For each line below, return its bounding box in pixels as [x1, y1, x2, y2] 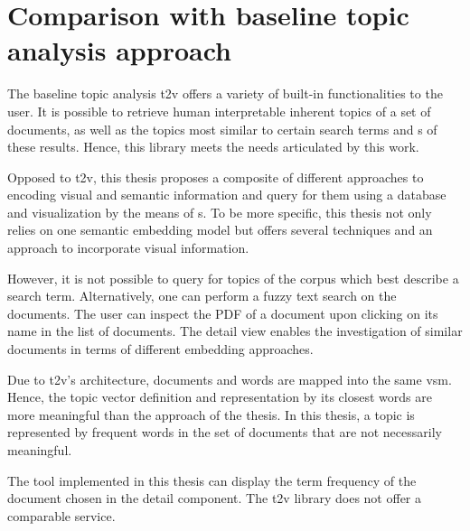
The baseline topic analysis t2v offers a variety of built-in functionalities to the [7, 84, 443, 103]
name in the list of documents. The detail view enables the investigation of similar [7, 321, 463, 340]
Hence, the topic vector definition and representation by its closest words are [7, 387, 432, 406]
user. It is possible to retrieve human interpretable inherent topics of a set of [7, 101, 431, 120]
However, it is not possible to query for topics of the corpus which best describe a [7, 268, 459, 287]
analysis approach [7, 32, 231, 69]
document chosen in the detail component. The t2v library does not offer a [7, 489, 421, 508]
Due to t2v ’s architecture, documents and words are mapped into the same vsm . [7, 369, 452, 388]
